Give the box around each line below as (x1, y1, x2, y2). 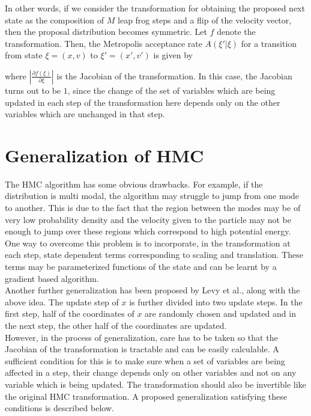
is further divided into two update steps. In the (129, 295, 303, 308)
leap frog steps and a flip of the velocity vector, (118, 13, 292, 26)
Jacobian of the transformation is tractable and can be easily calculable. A (5, 343, 279, 355)
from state (5, 49, 43, 61)
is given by (153, 49, 193, 61)
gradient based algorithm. (5, 272, 99, 284)
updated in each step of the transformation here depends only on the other (5, 96, 280, 108)
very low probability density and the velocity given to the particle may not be (5, 213, 291, 225)
